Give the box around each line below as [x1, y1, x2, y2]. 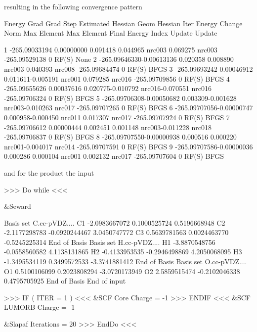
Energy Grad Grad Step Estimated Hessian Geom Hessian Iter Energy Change [4, 18, 243, 28]
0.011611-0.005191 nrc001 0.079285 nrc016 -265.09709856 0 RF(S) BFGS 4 [4, 73, 230, 84]
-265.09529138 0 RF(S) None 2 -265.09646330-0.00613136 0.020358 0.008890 [4, 54, 234, 64]
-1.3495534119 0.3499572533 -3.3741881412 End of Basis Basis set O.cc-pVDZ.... [4, 256, 247, 267]
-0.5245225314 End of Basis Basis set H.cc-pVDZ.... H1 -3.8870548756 [4, 237, 215, 247]
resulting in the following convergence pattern [4, 1, 142, 11]
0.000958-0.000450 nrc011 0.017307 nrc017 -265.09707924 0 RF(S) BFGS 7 [4, 112, 230, 122]
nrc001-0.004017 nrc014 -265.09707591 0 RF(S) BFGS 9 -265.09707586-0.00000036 [4, 141, 253, 151]
